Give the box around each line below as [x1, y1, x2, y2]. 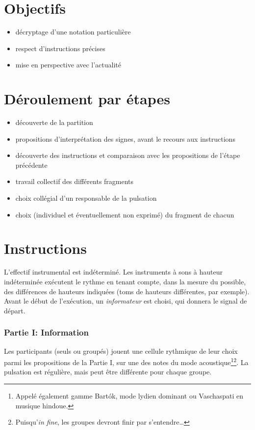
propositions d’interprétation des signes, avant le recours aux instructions [15, 133, 235, 144]
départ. [4, 305, 25, 315]
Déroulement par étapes [4, 89, 170, 109]
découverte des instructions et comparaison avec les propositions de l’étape [15, 150, 240, 160]
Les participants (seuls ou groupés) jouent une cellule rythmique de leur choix [4, 345, 238, 356]
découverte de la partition [15, 117, 93, 127]
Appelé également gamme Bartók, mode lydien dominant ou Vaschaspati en [15, 390, 244, 400]
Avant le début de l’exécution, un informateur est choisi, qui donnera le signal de [4, 296, 247, 306]
